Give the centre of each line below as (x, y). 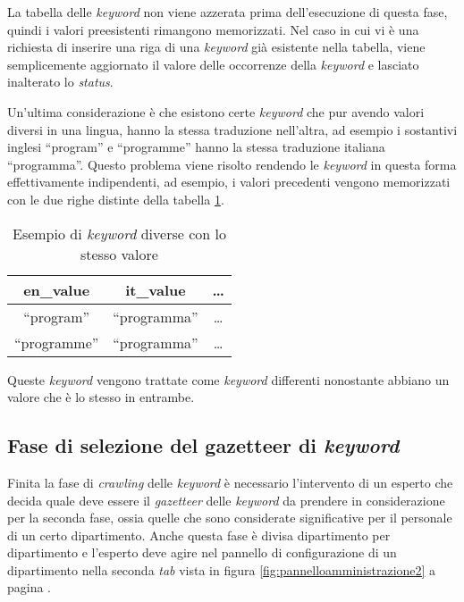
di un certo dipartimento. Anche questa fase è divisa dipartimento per (199, 535)
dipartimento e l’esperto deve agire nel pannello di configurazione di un (202, 552)
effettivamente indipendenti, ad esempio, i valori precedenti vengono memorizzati (229, 182)
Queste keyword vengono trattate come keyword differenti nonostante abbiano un (228, 379)
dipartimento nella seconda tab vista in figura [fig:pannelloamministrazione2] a (222, 569)
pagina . (30, 587)
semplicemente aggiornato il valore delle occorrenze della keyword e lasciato (213, 64)
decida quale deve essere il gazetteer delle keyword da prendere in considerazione (226, 500)
